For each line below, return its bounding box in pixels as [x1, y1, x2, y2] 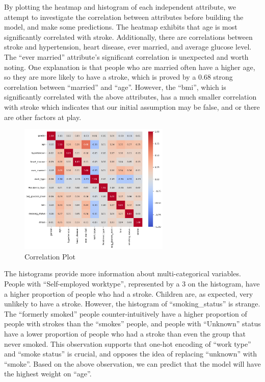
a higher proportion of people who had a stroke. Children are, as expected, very [4, 288, 253, 299]
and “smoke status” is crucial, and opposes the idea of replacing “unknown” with [4, 348, 257, 359]
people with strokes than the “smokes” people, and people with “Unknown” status [4, 318, 261, 329]
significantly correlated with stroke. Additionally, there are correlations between [4, 31, 253, 42]
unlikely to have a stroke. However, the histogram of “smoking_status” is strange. [4, 298, 260, 309]
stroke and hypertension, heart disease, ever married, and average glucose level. [4, 41, 252, 52]
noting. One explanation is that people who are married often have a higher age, [4, 61, 255, 72]
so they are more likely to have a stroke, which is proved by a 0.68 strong [4, 71, 233, 82]
